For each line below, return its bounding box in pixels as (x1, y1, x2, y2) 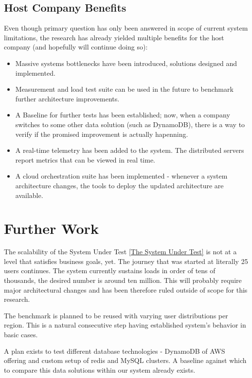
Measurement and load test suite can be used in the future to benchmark (15, 84, 234, 94)
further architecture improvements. (15, 93, 120, 103)
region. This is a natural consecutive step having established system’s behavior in (4, 320, 246, 330)
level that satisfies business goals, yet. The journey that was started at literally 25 (4, 256, 248, 266)
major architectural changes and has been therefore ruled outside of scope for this (4, 284, 248, 295)
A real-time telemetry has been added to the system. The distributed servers (15, 145, 244, 155)
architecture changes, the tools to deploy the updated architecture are (15, 180, 224, 190)
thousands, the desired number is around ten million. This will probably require (4, 275, 242, 285)
